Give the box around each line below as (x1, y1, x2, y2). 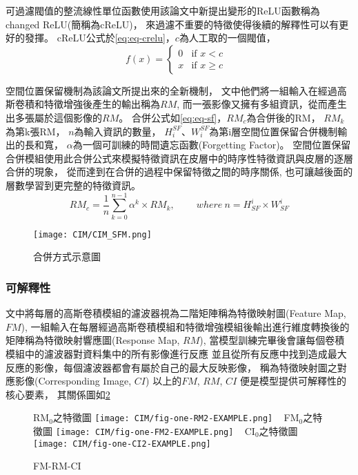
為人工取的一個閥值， (179, 30, 276, 45)
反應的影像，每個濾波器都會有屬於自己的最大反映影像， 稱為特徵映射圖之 (6, 360, 337, 374)
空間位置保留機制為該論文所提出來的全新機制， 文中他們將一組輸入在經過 (6, 83, 337, 97)
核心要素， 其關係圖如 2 (6, 387, 110, 401)
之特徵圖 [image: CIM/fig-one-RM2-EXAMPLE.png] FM (52, 410, 299, 425)
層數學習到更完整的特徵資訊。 (6, 177, 141, 192)
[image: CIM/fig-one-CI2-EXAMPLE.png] (33, 438, 211, 449)
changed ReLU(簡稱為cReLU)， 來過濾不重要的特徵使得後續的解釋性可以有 (6, 17, 339, 31)
